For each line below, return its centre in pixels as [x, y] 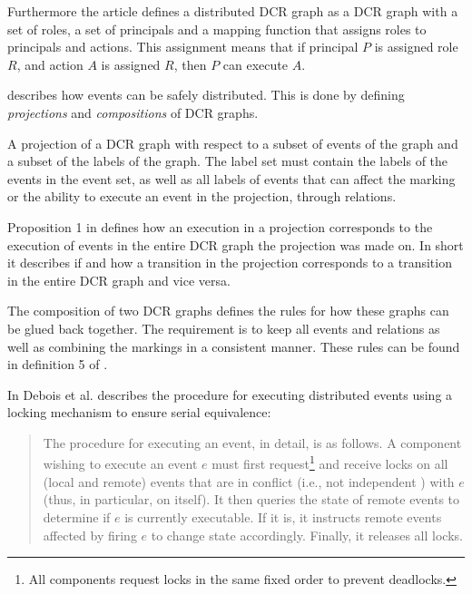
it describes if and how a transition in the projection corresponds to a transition [230, 263]
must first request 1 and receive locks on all [330, 463]
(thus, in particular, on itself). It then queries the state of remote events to [251, 499]
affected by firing [90, 535]
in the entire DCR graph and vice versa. [119, 280]
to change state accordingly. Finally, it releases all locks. [307, 535]
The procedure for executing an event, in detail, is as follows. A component [252, 442]
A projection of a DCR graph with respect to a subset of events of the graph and [233, 143]
